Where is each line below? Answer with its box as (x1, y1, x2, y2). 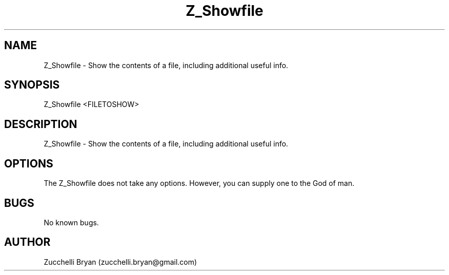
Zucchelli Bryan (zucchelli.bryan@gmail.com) (44, 257, 197, 266)
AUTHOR (4, 236, 51, 249)
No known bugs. (44, 218, 99, 227)
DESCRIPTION (4, 117, 77, 131)
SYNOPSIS (4, 78, 60, 92)
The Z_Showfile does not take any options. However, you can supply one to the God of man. (44, 179, 355, 188)
